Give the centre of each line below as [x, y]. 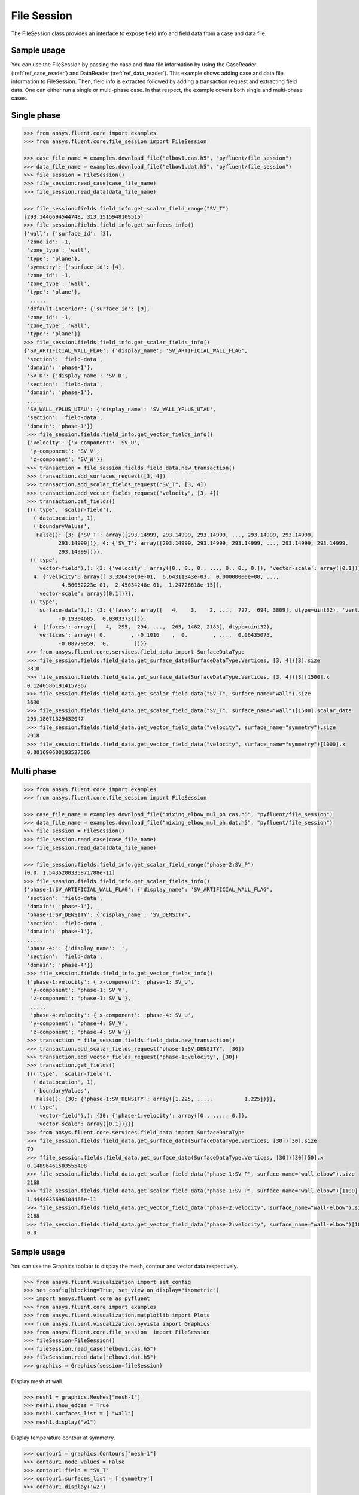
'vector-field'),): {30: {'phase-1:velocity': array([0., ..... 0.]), [142, 1116]
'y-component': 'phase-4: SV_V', [79, 1023]
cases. [19, 98]
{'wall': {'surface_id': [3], [68, 234]
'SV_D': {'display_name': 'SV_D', [77, 376]
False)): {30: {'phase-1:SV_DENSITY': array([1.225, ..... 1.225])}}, [156, 1099]
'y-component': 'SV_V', [65, 451]
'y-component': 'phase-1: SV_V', [79, 990]
